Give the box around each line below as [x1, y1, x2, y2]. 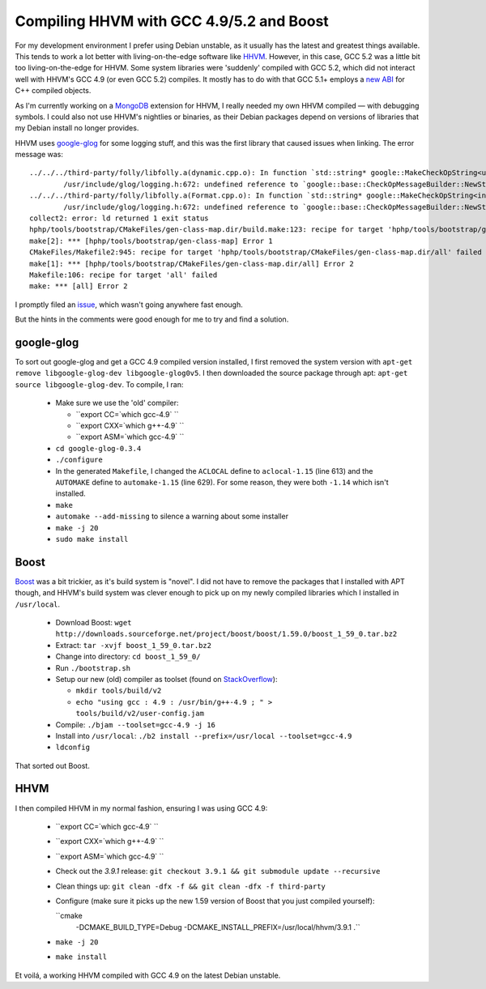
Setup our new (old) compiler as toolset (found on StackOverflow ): [55, 674, 278, 684]
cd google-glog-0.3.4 [55, 444, 142, 453]
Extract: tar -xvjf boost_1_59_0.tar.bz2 [55, 640, 212, 650]
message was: [15, 150, 64, 160]
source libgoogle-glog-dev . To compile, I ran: [15, 379, 184, 389]
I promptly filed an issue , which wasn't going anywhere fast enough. [15, 300, 243, 309]
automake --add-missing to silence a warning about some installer [55, 511, 289, 522]
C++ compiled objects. [15, 86, 92, 96]
